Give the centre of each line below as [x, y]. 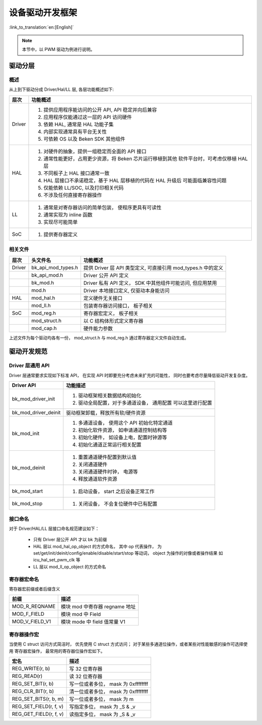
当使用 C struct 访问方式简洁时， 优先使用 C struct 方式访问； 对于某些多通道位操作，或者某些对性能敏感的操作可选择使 [128, 644]
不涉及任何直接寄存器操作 [73, 195]
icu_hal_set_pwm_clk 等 [57, 560]
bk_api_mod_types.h [55, 267]
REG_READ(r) [27, 676]
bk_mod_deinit [29, 468]
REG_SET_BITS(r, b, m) [38, 699]
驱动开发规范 [28, 352]
